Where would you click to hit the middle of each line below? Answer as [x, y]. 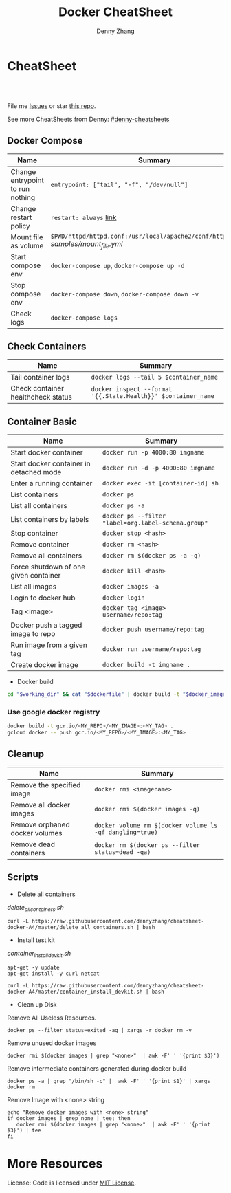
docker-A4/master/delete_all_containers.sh [70, 928]
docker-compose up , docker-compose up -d [118, 265]
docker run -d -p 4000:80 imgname [158, 468]
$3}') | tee [24, 1131]
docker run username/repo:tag [152, 649]
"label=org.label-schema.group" [155, 523]
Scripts [23, 877]
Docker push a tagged [46, 625]
